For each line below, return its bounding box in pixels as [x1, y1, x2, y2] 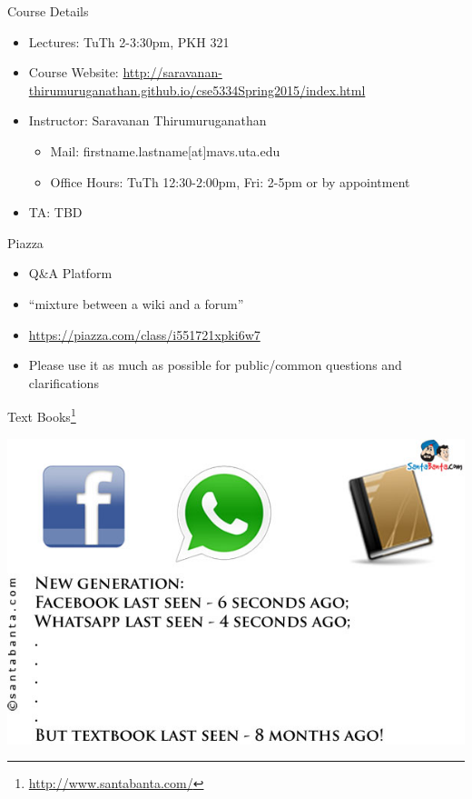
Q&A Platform [28, 264, 113, 283]
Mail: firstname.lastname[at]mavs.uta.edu [50, 141, 280, 160]
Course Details [7, 2, 89, 20]
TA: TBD [28, 203, 83, 222]
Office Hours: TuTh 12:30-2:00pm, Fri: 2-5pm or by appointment [50, 172, 410, 191]
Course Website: [28, 63, 119, 82]
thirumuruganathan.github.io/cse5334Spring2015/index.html [28, 80, 366, 99]
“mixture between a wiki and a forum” [28, 294, 244, 313]
